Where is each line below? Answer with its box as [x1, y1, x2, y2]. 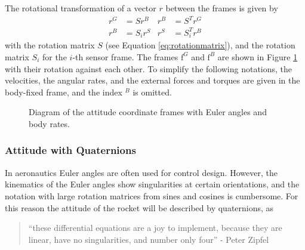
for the [42, 50, 67, 63]
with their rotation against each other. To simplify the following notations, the [5, 62, 292, 75]
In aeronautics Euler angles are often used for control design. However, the [5, 166, 278, 178]
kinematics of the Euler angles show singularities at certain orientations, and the [5, 178, 300, 190]
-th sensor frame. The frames [72, 50, 178, 63]
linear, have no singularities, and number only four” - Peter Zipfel [28, 233, 269, 245]
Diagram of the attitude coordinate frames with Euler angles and [29, 106, 267, 118]
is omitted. [133, 85, 172, 98]
